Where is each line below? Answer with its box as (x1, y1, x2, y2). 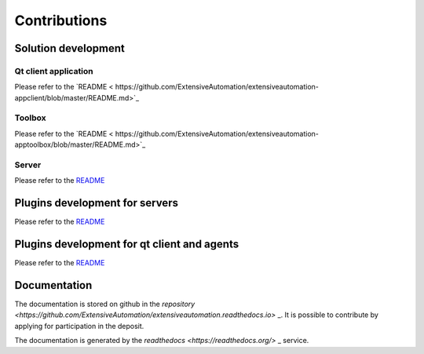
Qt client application (14, 65, 93, 76)
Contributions (14, 12, 108, 29)
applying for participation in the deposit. (14, 321, 144, 330)
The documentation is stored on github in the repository (14, 299, 196, 309)
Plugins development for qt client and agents (14, 238, 239, 251)
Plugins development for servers (14, 196, 178, 210)
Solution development (14, 42, 126, 55)
